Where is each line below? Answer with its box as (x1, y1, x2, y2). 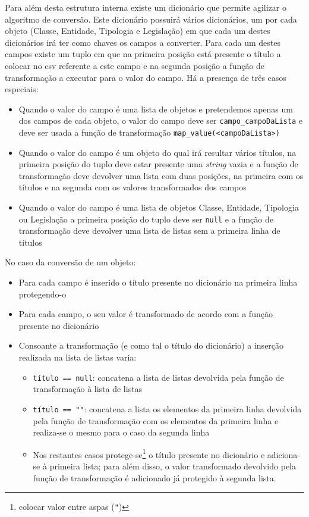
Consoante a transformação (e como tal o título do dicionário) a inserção (18, 339, 284, 352)
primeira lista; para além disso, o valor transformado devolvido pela (49, 459, 296, 472)
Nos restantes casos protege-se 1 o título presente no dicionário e (33, 446, 265, 460)
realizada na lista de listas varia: (18, 351, 137, 364)
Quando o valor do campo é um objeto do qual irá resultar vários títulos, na (18, 146, 297, 158)
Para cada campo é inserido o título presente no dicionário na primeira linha (18, 276, 298, 289)
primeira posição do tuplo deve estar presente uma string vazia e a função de (18, 158, 298, 170)
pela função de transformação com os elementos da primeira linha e (33, 414, 279, 427)
